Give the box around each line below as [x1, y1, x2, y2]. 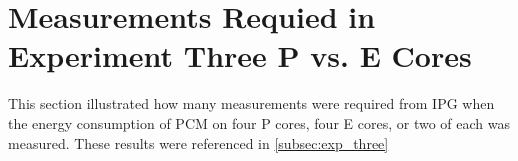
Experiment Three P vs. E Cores [8, 35, 472, 76]
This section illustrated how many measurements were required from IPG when [8, 93, 495, 114]
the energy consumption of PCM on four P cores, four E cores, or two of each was [8, 112, 510, 133]
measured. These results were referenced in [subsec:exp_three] [8, 132, 389, 153]
